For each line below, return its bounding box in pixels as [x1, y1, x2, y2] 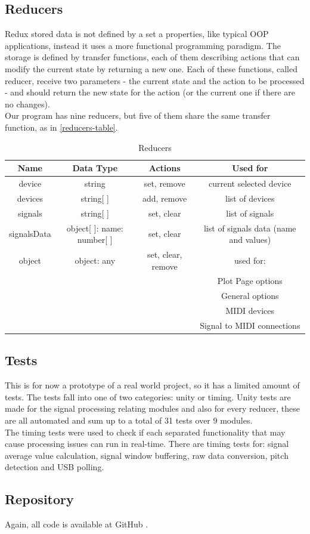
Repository [5, 490, 74, 508]
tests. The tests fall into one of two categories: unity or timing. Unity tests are [5, 390, 291, 403]
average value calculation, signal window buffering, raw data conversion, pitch [5, 449, 289, 461]
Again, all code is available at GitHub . [5, 518, 148, 530]
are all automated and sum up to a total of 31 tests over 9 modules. [5, 414, 253, 426]
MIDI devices [225, 304, 275, 317]
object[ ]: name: [66, 221, 123, 234]
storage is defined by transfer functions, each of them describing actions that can [5, 51, 300, 63]
